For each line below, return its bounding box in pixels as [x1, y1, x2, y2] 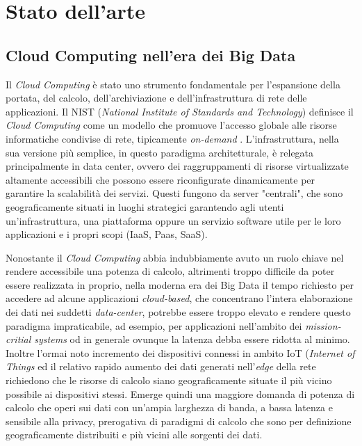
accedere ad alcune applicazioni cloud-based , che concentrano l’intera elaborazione [6, 291, 353, 305]
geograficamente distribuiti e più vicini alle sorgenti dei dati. [6, 427, 263, 442]
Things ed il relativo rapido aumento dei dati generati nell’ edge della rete [6, 359, 316, 374]
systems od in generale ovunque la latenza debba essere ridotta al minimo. [34, 332, 350, 347]
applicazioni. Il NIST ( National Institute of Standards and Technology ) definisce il [6, 104, 354, 118]
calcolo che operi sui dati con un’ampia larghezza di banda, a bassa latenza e [6, 400, 333, 415]
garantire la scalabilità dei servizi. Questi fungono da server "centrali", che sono [6, 186, 343, 200]
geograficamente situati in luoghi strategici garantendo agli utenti [6, 199, 284, 214]
